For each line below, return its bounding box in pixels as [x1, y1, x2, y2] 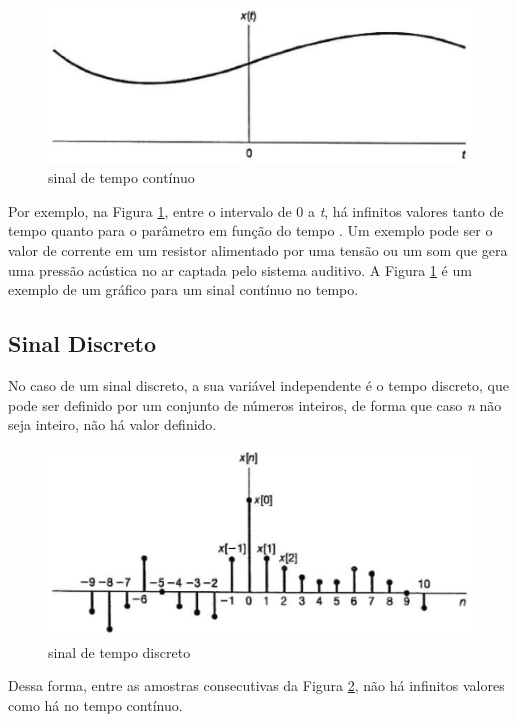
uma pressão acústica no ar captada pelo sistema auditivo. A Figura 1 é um [8, 259, 472, 280]
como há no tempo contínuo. [8, 694, 183, 715]
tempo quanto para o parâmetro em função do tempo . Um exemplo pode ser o [8, 220, 493, 241]
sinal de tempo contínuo [48, 167, 195, 188]
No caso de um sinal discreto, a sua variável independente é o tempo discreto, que [8, 375, 509, 396]
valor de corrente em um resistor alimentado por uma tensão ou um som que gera [8, 240, 508, 261]
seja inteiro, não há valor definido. [8, 414, 217, 435]
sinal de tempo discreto [48, 641, 191, 662]
